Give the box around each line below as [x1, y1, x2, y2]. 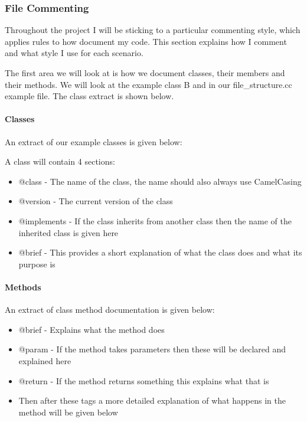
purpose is [18, 257, 55, 270]
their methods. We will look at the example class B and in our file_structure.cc [5, 78, 292, 90]
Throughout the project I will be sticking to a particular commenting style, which [5, 24, 301, 36]
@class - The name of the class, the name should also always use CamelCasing [18, 175, 302, 187]
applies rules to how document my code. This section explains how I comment [5, 35, 287, 47]
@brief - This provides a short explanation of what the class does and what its [18, 246, 302, 259]
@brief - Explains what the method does [18, 323, 165, 335]
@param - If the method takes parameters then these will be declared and [18, 343, 286, 355]
